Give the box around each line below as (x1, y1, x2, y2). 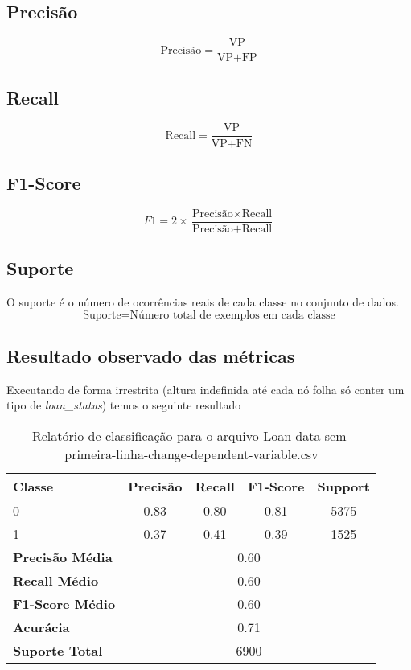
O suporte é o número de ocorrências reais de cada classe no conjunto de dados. (6, 294, 399, 310)
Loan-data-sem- (263, 425, 351, 445)
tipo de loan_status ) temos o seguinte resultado (6, 397, 241, 413)
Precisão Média (13, 547, 113, 566)
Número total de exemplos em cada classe (129, 309, 335, 321)
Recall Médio (13, 570, 99, 590)
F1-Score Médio (13, 594, 116, 613)
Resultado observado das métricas (6, 343, 295, 368)
